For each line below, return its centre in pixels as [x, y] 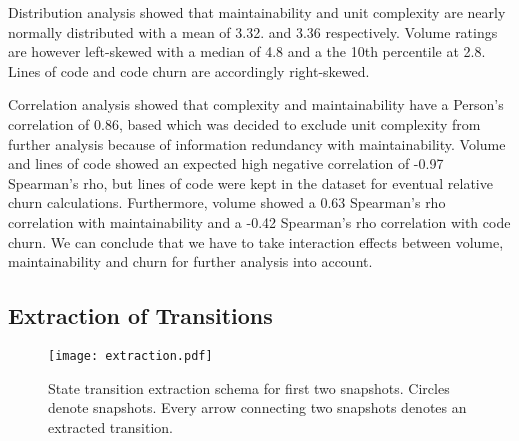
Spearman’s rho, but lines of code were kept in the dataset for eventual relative [250, 182]
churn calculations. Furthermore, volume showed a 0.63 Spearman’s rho [227, 202]
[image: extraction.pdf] [130, 355]
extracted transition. [111, 426]
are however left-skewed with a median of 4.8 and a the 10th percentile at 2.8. [247, 51]
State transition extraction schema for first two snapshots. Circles [249, 387]
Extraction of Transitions [140, 315]
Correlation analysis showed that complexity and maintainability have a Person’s [256, 104]
